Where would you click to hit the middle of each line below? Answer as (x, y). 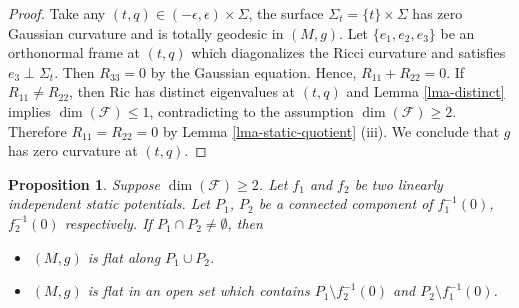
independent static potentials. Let (109, 203)
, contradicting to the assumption (251, 110)
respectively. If (108, 222)
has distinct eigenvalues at (215, 91)
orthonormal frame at (74, 52)
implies (29, 110)
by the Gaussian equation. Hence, (253, 71)
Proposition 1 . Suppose (84, 183)
